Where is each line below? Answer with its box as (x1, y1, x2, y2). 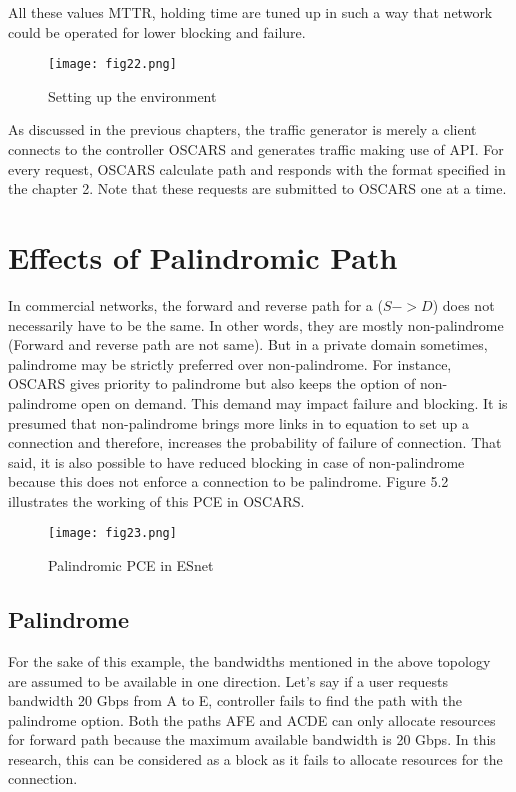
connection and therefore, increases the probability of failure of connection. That (8, 432, 502, 453)
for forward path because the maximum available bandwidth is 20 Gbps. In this (8, 729, 496, 750)
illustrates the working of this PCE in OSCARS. (8, 490, 305, 511)
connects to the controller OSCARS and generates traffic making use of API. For (8, 139, 504, 160)
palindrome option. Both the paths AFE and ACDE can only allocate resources (8, 709, 496, 730)
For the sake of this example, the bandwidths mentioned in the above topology (8, 650, 491, 671)
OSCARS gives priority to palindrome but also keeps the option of (8, 373, 416, 394)
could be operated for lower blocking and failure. (8, 21, 306, 42)
